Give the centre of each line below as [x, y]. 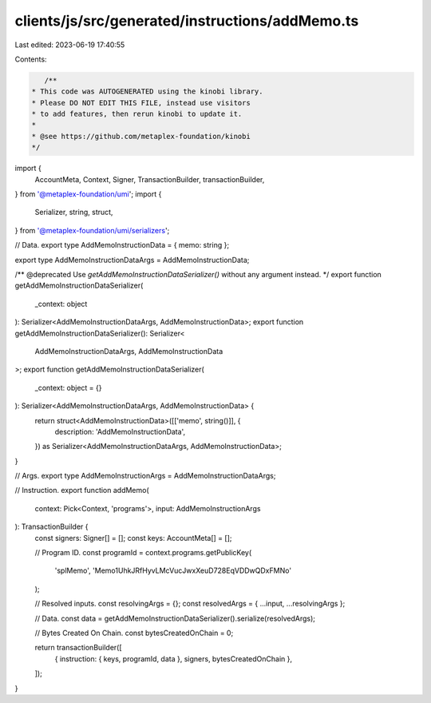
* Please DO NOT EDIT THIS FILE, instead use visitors [141, 103]
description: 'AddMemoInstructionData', [120, 431]
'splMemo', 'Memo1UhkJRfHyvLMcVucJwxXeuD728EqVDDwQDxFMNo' [173, 570]
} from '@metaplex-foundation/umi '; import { [88, 194]
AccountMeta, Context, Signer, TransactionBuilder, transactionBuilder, [150, 179]
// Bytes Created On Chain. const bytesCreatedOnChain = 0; [134, 633]
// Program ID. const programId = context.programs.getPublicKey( [143, 553]
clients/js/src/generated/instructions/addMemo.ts [187, 21]
